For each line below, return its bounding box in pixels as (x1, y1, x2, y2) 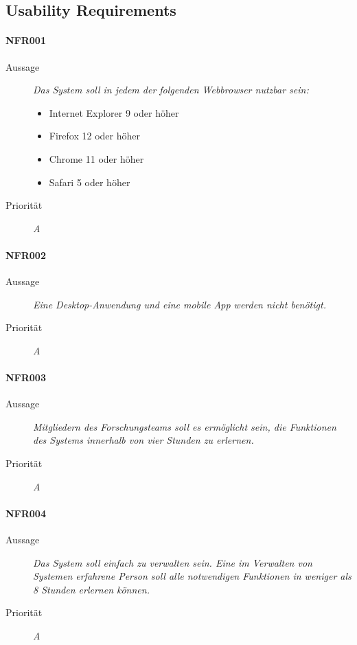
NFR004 (5, 506, 46, 520)
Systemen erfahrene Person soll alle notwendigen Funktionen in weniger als (33, 569, 352, 583)
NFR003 (5, 370, 46, 385)
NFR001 (5, 33, 46, 47)
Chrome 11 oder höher (49, 151, 144, 166)
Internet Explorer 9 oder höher (49, 105, 179, 120)
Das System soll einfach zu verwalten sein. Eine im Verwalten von (33, 555, 312, 569)
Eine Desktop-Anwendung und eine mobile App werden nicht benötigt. (33, 297, 326, 311)
